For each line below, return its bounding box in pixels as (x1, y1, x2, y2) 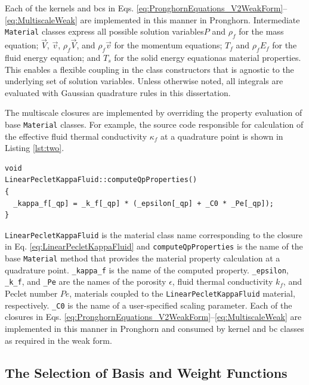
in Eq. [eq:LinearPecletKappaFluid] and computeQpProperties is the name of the (5, 240, 303, 252)
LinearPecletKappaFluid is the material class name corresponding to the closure (5, 228, 303, 241)
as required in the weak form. (5, 334, 112, 346)
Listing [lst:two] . (5, 141, 64, 154)
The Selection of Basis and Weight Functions (5, 363, 288, 381)
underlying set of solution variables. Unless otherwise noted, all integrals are (5, 75, 283, 87)
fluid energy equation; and (5, 51, 101, 63)
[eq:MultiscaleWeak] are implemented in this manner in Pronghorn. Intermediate (5, 13, 300, 26)
